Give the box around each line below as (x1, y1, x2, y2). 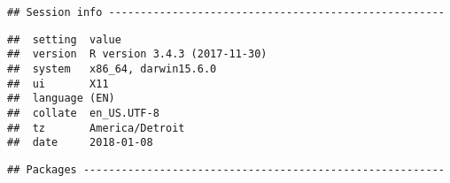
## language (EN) (7, 92, 115, 105)
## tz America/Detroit (7, 121, 185, 134)
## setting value (7, 33, 121, 46)
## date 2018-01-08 (7, 136, 153, 149)
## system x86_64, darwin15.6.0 (7, 62, 217, 75)
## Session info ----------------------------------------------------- (7, 6, 445, 19)
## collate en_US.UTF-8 (7, 106, 159, 119)
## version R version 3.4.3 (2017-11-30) (7, 48, 268, 61)
